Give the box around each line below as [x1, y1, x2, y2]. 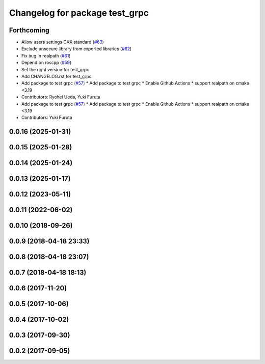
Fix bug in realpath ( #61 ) [21, 53, 71, 58]
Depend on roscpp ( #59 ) [21, 59, 72, 66]
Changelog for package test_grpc [9, 7, 149, 18]
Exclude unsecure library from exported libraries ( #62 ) [21, 46, 132, 52]
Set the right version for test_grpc [21, 66, 90, 72]
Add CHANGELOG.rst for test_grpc [21, 74, 92, 80]
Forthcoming [9, 26, 50, 34]
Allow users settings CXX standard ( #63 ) [21, 39, 104, 45]
